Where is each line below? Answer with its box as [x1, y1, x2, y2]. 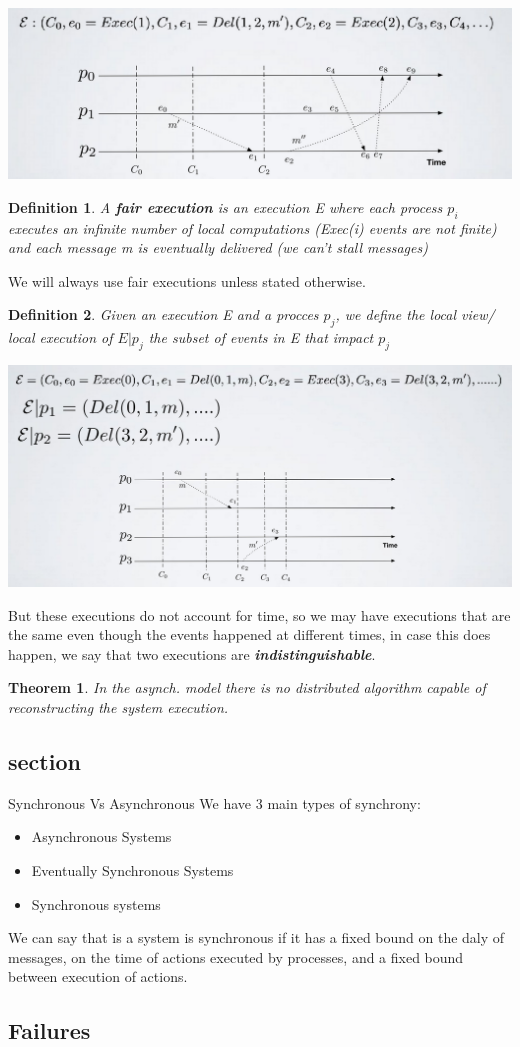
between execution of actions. [8, 966, 188, 987]
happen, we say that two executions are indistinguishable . [8, 643, 376, 664]
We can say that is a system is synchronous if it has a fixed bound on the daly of [8, 927, 505, 948]
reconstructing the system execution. [8, 696, 229, 717]
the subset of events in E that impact [148, 327, 374, 348]
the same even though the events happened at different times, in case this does [8, 624, 491, 645]
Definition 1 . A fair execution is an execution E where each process [8, 196, 443, 217]
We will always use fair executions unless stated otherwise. [8, 270, 366, 291]
